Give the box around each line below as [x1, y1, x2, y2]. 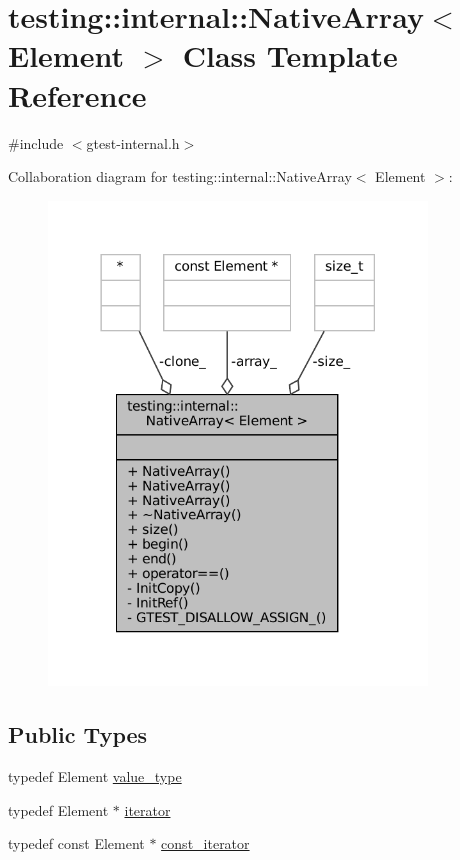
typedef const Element [8, 833, 145, 854]
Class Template [182, 35, 398, 76]
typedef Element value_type [8, 766, 182, 787]
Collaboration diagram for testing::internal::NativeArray [8, 166, 352, 187]
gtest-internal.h [86, 132, 180, 153]
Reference [8, 74, 147, 115]
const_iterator [161, 833, 250, 854]
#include [8, 132, 64, 153]
